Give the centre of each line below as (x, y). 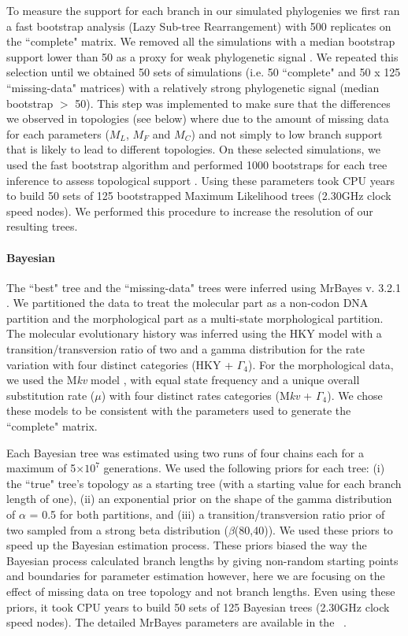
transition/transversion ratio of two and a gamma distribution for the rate (185, 349)
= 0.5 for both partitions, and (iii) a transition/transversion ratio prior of (207, 514)
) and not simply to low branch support (287, 133)
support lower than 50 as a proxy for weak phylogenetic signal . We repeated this (202, 56)
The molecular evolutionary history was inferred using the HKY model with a (194, 333)
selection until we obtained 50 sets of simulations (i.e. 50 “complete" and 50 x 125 (204, 72)
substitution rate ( (51, 395)
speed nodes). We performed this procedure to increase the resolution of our (190, 211)
